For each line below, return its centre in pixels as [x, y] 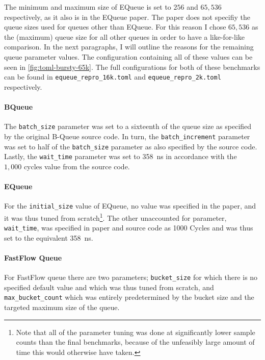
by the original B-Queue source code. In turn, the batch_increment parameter [127, 136]
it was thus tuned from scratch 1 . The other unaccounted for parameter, [115, 217]
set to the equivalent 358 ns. [49, 237]
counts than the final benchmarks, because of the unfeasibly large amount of [135, 342]
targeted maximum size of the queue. [62, 307]
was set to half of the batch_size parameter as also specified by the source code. [131, 146]
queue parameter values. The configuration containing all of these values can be [128, 56]
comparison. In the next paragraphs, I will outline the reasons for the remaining [129, 47]
